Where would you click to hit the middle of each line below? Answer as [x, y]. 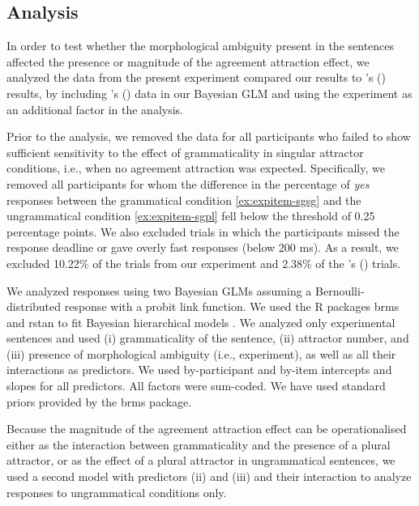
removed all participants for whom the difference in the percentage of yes [188, 183]
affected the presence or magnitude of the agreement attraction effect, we [188, 61]
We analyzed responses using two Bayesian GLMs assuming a [159, 290]
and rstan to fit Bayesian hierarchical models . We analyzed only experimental [201, 322]
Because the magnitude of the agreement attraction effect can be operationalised [207, 429]
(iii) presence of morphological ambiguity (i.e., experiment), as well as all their [201, 353]
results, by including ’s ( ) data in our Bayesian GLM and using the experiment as [209, 93]
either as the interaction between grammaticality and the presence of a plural [199, 444]
